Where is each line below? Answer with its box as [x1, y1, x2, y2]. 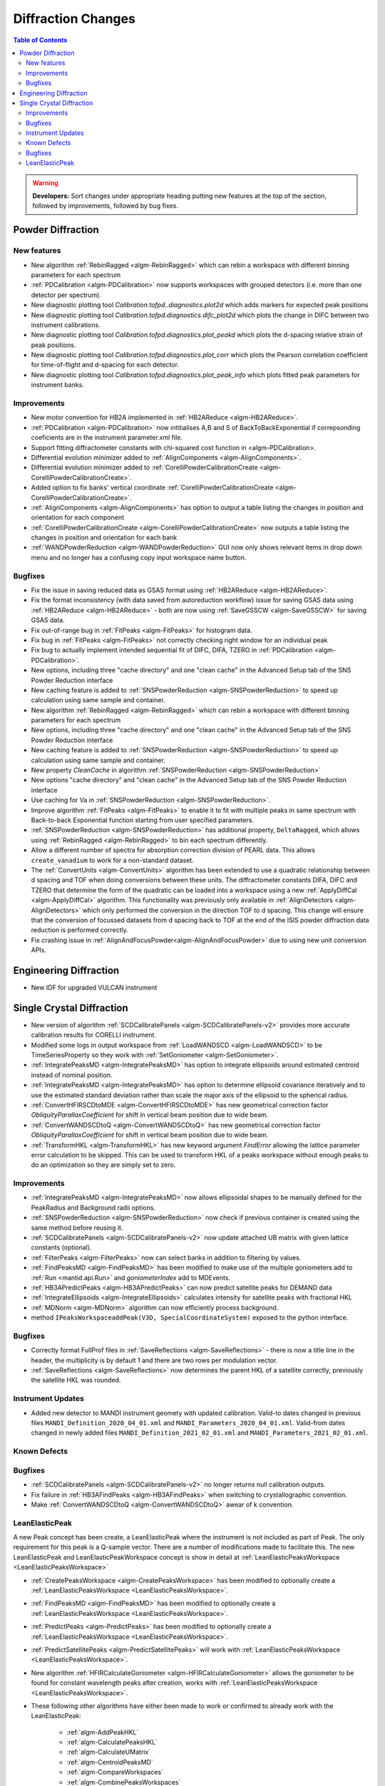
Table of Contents [13, 36, 68, 44]
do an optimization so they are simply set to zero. [31, 1161, 176, 1169]
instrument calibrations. [31, 320, 101, 329]
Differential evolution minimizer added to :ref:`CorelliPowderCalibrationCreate [31, 463, 258, 472]
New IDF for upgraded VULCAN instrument [31, 983, 158, 992]
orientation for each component [31, 513, 125, 522]
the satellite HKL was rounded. [31, 1376, 121, 1385]
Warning [32, 179, 58, 187]
